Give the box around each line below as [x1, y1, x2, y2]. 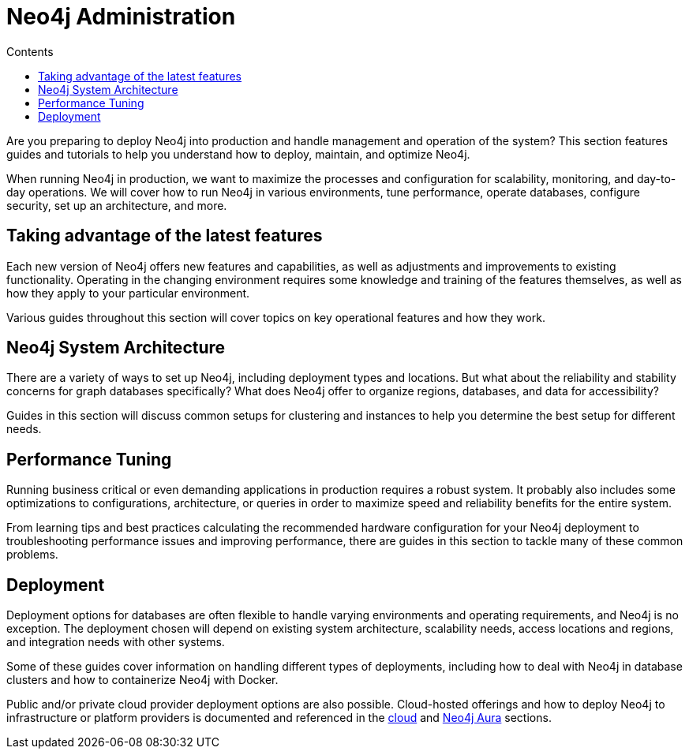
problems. [6, 548, 58, 562]
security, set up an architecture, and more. [6, 198, 227, 212]
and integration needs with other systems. [6, 635, 225, 649]
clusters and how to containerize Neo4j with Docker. [6, 673, 279, 687]
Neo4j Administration [6, 3, 236, 30]
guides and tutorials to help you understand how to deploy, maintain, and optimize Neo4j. [6, 147, 470, 161]
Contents [6, 44, 54, 58]
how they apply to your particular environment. [6, 286, 250, 300]
